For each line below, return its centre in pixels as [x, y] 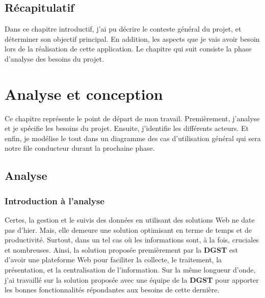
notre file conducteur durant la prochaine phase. [80, 148]
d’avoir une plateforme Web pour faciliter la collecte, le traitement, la [113, 260]
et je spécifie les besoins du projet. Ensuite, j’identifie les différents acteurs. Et [127, 128]
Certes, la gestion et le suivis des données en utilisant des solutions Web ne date [130, 220]
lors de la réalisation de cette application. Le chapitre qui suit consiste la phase [128, 49]
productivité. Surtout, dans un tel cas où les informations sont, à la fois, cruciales [132, 240]
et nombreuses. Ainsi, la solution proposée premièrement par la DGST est [122, 249]
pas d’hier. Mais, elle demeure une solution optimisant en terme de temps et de [128, 229]
